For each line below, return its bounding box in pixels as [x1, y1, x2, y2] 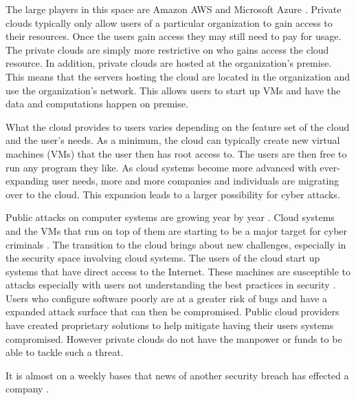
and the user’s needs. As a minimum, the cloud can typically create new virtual [5, 133, 340, 147]
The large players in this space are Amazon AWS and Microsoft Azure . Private [5, 2, 342, 16]
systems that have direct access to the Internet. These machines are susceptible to [5, 264, 351, 278]
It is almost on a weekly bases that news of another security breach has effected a [5, 368, 349, 382]
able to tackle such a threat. [5, 345, 124, 359]
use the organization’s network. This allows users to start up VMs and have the [5, 83, 341, 97]
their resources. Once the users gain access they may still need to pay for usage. [5, 29, 342, 43]
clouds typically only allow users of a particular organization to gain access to [5, 15, 333, 30]
